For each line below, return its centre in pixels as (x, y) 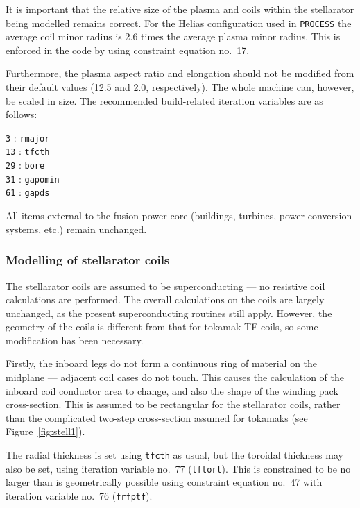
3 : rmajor (28, 137)
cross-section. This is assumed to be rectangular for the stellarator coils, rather (173, 404)
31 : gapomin (33, 178)
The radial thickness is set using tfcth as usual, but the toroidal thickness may (174, 455)
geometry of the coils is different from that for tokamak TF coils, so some (162, 327)
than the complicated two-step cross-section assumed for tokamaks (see (157, 417)
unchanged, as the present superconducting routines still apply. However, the (169, 313)
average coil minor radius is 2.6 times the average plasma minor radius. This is (173, 36)
